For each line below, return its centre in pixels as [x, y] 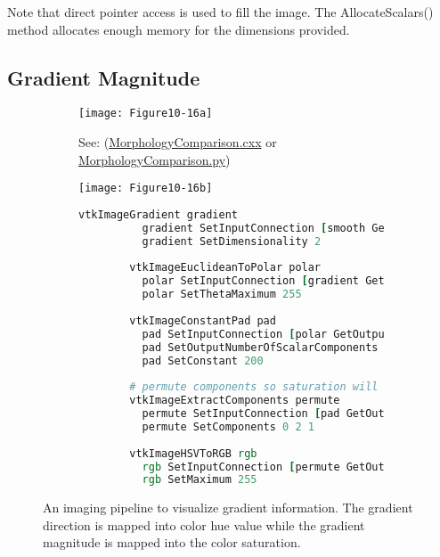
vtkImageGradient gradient [158, 214]
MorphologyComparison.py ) [155, 159]
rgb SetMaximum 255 [200, 480]
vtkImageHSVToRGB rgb [193, 453]
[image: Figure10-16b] [146, 188]
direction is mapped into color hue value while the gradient [204, 524]
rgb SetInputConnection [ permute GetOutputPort [285, 467]
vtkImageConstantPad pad [203, 320]
